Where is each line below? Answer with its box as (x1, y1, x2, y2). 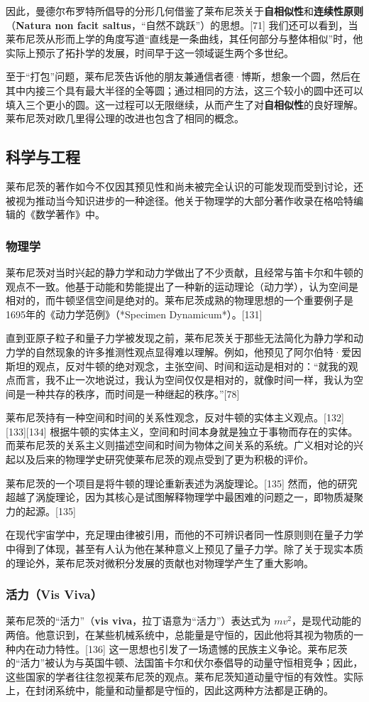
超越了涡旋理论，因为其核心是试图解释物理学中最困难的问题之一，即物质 (6, 490, 343, 504)
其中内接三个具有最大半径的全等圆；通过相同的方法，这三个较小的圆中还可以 (6, 82, 363, 97)
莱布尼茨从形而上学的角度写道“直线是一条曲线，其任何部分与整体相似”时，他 (6, 31, 363, 46)
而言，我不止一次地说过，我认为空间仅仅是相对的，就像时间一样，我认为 (15, 372, 353, 387)
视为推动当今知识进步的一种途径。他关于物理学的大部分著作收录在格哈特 (15, 193, 353, 207)
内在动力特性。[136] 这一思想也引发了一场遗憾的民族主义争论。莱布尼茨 (15, 641, 348, 656)
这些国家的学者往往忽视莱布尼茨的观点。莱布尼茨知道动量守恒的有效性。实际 (6, 669, 363, 684)
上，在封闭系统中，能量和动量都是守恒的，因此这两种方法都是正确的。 (6, 683, 334, 698)
